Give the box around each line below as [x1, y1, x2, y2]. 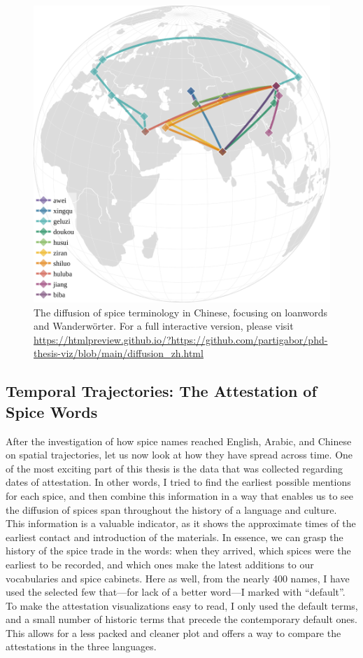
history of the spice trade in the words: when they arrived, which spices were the [6, 543, 351, 558]
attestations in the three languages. [6, 639, 157, 654]
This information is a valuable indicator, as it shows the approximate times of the [6, 516, 356, 531]
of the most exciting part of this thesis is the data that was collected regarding [6, 461, 343, 475]
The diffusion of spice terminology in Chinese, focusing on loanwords [34, 304, 328, 319]
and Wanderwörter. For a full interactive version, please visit [34, 318, 294, 333]
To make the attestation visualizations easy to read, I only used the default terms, [6, 598, 358, 612]
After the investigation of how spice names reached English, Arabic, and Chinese [6, 433, 352, 448]
